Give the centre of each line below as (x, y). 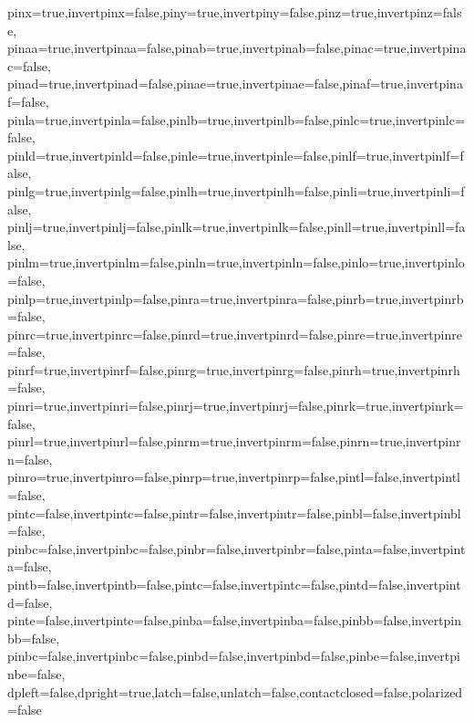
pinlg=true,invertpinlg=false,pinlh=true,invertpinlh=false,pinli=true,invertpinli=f (236, 190)
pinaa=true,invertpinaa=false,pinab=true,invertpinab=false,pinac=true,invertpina (237, 48)
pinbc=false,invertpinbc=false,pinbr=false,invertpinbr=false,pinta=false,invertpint (237, 548)
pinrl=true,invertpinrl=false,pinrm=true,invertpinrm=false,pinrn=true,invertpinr (234, 441)
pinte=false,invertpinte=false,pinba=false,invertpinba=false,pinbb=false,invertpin (235, 620)
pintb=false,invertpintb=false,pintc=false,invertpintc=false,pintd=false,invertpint (234, 584)
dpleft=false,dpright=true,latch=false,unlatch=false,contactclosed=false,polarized (235, 691)
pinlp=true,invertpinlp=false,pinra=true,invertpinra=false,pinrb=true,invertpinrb (236, 298)
